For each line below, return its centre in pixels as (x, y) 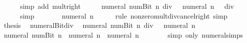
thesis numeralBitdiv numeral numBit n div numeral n (100, 25)
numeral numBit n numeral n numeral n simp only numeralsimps (123, 34)
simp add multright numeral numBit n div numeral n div (127, 6)
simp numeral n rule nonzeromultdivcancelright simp (124, 15)
